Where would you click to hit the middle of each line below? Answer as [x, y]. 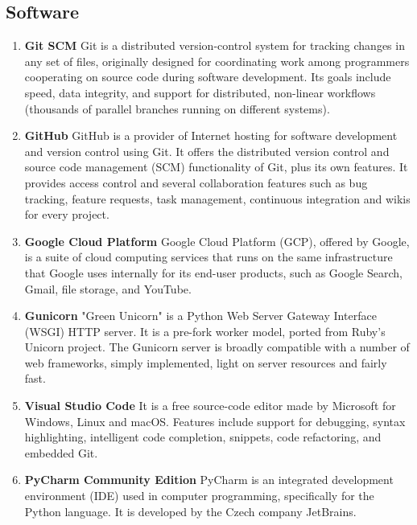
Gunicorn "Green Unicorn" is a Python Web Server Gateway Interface [200, 316]
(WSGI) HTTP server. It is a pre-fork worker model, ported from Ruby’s [205, 331]
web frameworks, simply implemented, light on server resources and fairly [206, 362]
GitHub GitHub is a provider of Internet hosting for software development [211, 135]
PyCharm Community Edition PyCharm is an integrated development [209, 480]
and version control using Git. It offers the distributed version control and [207, 151]
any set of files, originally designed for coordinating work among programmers [217, 61]
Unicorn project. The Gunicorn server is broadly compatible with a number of [217, 347]
